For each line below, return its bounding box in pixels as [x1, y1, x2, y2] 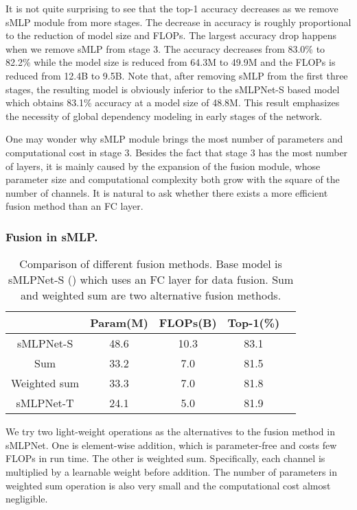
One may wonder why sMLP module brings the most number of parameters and [5, 132, 343, 146]
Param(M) [90, 315, 148, 331]
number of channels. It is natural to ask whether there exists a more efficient [5, 185, 328, 199]
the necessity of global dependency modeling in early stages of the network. [5, 108, 323, 123]
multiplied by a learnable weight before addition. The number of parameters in [5, 464, 337, 478]
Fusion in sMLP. [5, 228, 98, 245]
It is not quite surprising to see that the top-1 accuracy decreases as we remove [5, 1, 338, 15]
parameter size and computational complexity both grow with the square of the [5, 172, 340, 186]
